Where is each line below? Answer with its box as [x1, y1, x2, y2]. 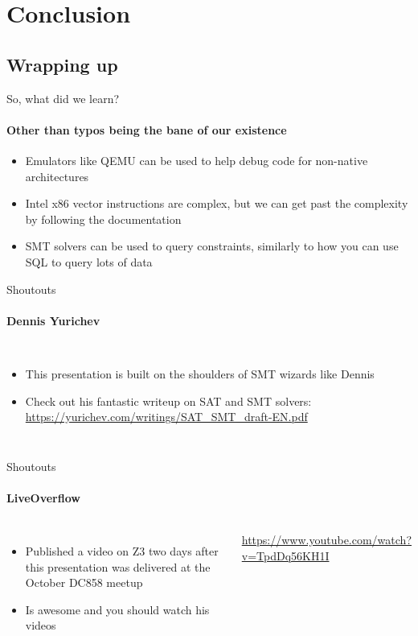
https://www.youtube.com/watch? [241, 531, 412, 548]
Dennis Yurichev [6, 312, 100, 328]
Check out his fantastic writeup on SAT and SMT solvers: [25, 392, 312, 409]
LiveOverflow [6, 489, 80, 506]
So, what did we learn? [6, 89, 120, 106]
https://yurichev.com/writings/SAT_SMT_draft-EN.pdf [25, 408, 308, 425]
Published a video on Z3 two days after [25, 543, 219, 560]
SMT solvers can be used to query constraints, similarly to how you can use [25, 237, 399, 254]
